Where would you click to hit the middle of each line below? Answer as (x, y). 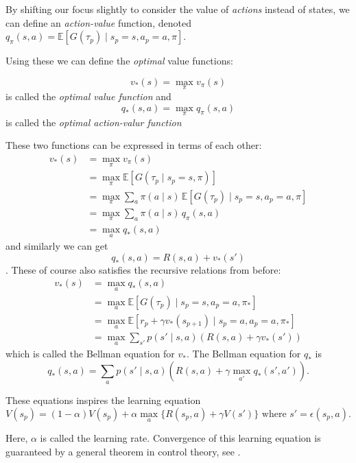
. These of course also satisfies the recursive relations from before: (143, 269)
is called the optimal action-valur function (94, 122)
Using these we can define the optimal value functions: (119, 61)
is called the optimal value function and (88, 96)
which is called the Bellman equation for (90, 354)
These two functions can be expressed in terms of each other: (134, 145)
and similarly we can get (57, 246)
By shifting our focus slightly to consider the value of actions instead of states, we (178, 9)
